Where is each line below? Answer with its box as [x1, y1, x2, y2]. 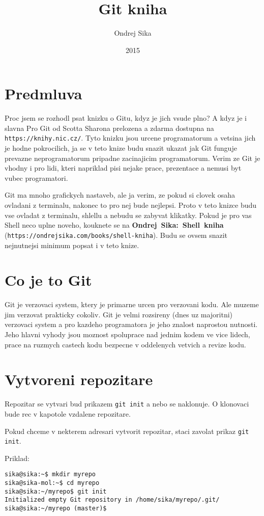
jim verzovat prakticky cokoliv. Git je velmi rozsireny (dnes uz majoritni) [5, 309, 233, 319]
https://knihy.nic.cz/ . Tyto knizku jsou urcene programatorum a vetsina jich [5, 132, 256, 143]
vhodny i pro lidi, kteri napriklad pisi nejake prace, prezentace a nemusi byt [5, 162, 242, 173]
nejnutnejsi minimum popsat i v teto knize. [5, 239, 139, 250]
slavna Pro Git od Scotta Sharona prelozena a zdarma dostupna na [5, 122, 214, 133]
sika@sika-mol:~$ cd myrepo [5, 479, 100, 487]
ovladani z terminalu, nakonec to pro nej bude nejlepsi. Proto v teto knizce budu [5, 200, 257, 210]
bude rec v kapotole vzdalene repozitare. [5, 408, 131, 419]
